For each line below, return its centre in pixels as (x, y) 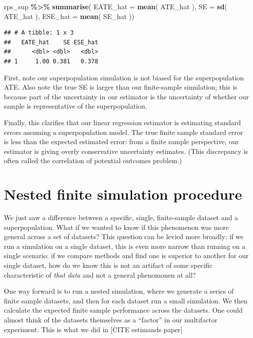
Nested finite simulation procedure (123, 194)
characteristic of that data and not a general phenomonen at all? (100, 274)
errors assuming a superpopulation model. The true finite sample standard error (124, 132)
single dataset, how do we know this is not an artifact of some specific (108, 265)
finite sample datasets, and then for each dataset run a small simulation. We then (126, 300)
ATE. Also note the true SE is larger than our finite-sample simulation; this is (121, 87)
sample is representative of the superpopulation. (76, 106)
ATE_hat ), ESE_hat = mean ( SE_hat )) (69, 16)
